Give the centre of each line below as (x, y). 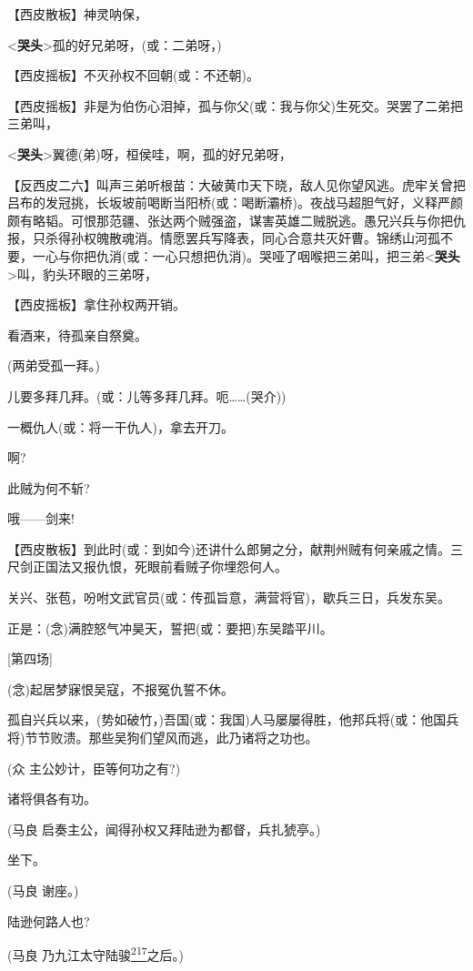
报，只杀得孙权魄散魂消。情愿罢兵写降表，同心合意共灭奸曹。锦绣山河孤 (224, 238)
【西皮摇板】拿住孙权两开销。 (96, 304)
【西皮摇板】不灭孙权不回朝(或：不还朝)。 (133, 75)
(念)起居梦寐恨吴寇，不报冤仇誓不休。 (121, 688)
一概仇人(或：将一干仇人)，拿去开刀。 (121, 426)
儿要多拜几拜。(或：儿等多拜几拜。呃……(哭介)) (147, 395)
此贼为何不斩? (49, 487)
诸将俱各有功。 (52, 799)
